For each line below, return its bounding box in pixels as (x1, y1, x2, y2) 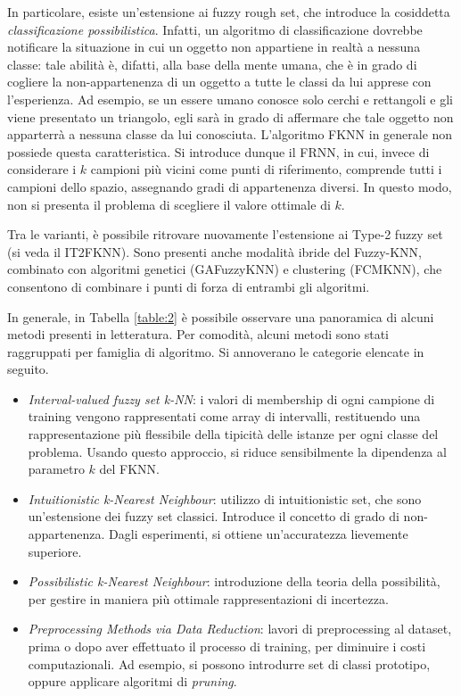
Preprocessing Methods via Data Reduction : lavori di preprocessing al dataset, (28, 619, 452, 638)
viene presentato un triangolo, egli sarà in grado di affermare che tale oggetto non (7, 107, 454, 126)
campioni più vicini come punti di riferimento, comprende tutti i (90, 160, 442, 178)
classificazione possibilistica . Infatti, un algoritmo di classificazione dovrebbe (7, 20, 423, 38)
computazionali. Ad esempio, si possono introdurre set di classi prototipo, (28, 654, 431, 673)
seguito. (7, 360, 49, 378)
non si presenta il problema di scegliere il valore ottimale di (7, 195, 331, 213)
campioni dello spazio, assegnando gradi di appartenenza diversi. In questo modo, (7, 177, 452, 195)
